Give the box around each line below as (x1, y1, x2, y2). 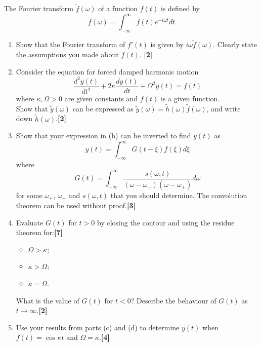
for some (16, 189, 42, 200)
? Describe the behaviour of (130, 295, 216, 305)
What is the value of (16, 295, 79, 305)
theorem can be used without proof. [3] (16, 200, 136, 211)
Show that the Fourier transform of (16, 39, 125, 50)
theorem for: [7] (16, 227, 63, 238)
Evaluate (16, 217, 43, 227)
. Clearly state (213, 39, 257, 50)
